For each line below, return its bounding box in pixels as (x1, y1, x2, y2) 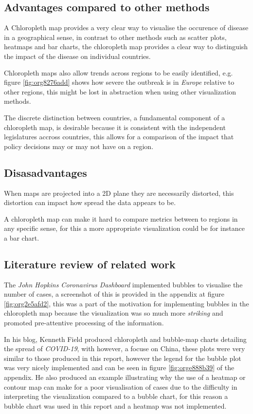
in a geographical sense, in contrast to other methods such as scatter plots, (4, 32, 227, 42)
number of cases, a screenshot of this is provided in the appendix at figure (4, 289, 224, 299)
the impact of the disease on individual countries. (4, 51, 151, 61)
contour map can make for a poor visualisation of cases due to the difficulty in (4, 381, 237, 392)
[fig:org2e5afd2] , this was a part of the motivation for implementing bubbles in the (4, 298, 249, 308)
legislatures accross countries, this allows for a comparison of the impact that (4, 132, 234, 142)
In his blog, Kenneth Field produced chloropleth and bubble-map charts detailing (4, 334, 247, 344)
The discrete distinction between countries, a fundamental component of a (4, 112, 225, 122)
